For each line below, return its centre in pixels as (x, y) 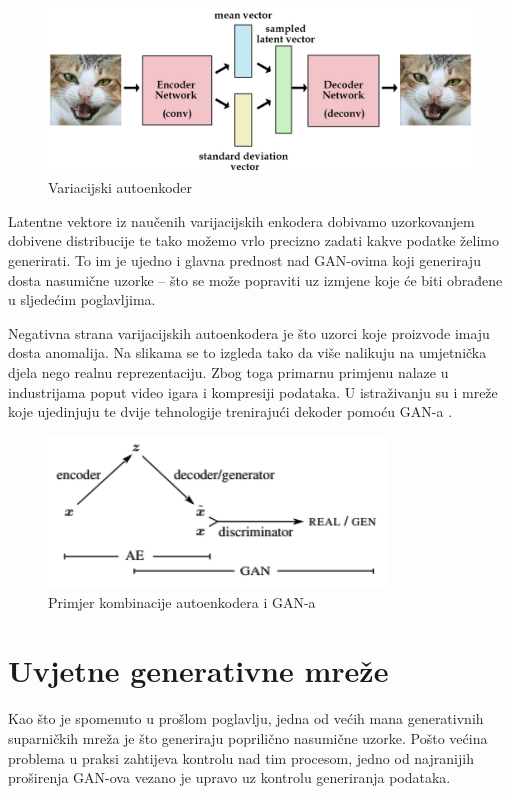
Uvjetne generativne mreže (198, 670)
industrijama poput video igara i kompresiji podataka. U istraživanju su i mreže (253, 391)
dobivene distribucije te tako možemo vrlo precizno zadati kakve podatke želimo (253, 240)
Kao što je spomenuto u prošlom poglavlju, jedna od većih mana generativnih (246, 718)
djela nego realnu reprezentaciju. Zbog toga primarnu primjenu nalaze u (228, 371)
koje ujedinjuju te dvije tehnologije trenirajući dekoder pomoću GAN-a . (230, 411)
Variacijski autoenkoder (120, 187)
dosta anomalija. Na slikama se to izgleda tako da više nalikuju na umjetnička (247, 352)
